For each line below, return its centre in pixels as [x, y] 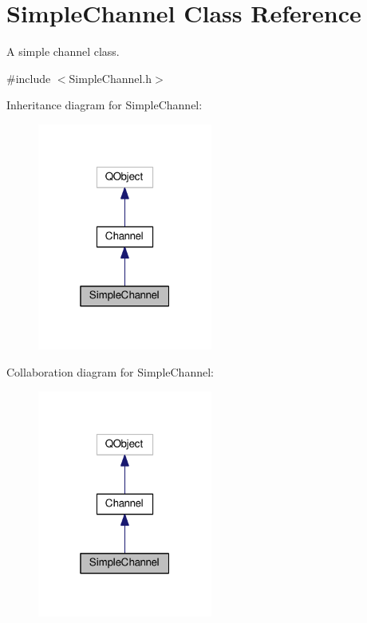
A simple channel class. [63, 51]
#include [29, 78]
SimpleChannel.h [110, 78]
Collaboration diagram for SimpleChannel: [110, 372]
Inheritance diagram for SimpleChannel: [105, 105]
